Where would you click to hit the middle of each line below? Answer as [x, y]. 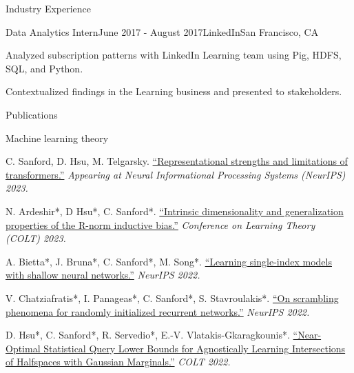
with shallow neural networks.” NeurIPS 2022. [103, 275]
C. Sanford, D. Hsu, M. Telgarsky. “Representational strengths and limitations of [177, 161]
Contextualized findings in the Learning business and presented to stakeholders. [174, 91]
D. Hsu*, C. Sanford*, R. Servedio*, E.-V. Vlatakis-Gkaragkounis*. [148, 335]
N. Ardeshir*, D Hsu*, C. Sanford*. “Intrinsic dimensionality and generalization [175, 211]
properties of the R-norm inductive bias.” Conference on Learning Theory [160, 224]
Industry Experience [49, 8]
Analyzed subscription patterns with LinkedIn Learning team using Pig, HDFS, [174, 55]
